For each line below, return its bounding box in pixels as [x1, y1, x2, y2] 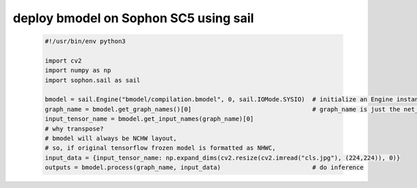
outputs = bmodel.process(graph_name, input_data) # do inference [44, 164, 364, 171]
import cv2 [44, 56, 82, 65]
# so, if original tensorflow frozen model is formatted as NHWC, [44, 144, 276, 152]
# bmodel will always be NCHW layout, [44, 135, 177, 142]
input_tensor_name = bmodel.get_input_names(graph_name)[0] [44, 115, 254, 123]
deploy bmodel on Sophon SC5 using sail [13, 10, 254, 26]
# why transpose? [44, 125, 104, 133]
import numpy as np [44, 67, 111, 74]
